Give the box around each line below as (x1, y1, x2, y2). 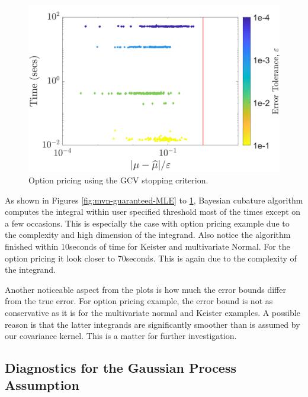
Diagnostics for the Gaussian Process (5, 359, 236, 377)
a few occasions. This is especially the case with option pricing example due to (5, 217, 290, 229)
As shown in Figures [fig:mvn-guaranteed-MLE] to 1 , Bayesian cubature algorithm (5, 193, 303, 206)
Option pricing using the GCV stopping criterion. (28, 173, 208, 186)
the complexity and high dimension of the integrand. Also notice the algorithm (5, 228, 291, 241)
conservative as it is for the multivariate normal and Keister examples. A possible (5, 306, 300, 318)
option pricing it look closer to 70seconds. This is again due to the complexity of (5, 251, 297, 264)
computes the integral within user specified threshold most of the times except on (5, 205, 301, 218)
